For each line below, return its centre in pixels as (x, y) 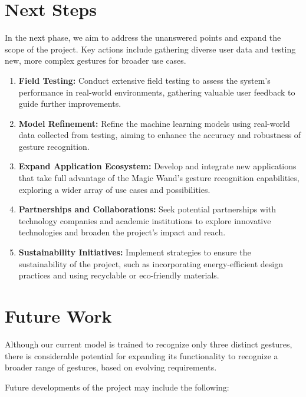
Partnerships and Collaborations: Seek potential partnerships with (147, 209)
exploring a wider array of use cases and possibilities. (114, 189)
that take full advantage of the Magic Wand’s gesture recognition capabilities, (159, 178)
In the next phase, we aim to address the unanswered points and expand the (143, 37)
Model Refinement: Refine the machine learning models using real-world (154, 123)
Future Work (58, 316)
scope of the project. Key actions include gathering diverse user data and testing (150, 49)
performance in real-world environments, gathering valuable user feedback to (157, 92)
